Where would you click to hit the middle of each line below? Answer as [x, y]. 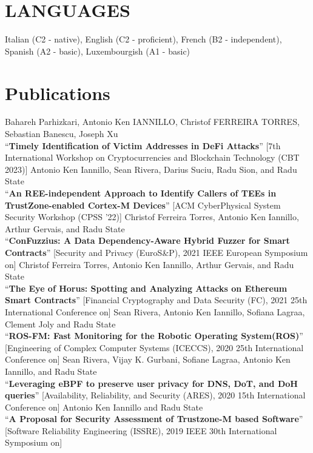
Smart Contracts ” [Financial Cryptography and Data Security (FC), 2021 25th [156, 300]
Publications [58, 92]
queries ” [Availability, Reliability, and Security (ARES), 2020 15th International [155, 395]
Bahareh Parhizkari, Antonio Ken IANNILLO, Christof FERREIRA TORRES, [152, 122]
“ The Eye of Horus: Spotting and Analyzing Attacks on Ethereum [146, 288]
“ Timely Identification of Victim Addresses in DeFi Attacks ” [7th [143, 145]
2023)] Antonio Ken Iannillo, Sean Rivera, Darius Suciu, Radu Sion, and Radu [151, 169]
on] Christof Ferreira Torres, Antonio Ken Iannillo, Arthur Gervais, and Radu [150, 264]
